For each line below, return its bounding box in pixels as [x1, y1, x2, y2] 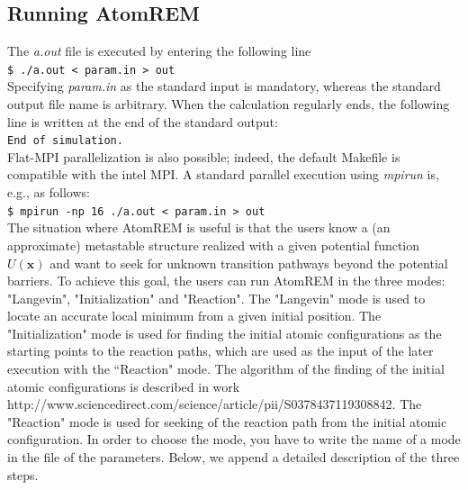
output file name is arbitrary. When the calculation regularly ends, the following [7, 95, 450, 113]
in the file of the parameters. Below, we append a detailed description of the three [7, 448, 460, 467]
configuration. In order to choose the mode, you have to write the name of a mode [7, 430, 461, 449]
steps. [7, 465, 39, 484]
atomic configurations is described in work [7, 377, 240, 395]
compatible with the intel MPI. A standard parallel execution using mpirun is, [7, 165, 439, 184]
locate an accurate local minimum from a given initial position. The [7, 306, 382, 325]
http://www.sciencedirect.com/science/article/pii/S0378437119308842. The [7, 395, 422, 413]
